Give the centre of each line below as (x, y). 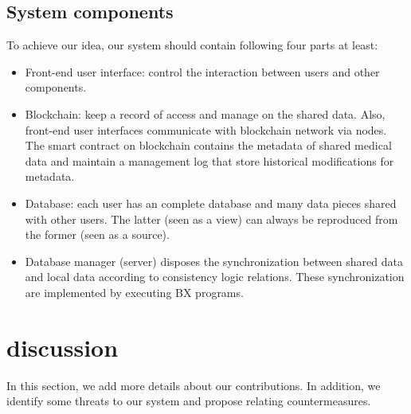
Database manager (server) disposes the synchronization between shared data (214, 261)
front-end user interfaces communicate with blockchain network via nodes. (206, 129)
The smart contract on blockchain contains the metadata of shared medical (208, 145)
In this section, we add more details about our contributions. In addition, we (194, 385)
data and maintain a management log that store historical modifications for (209, 160)
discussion (63, 347)
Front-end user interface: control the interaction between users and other (202, 71)
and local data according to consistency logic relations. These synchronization (215, 277)
